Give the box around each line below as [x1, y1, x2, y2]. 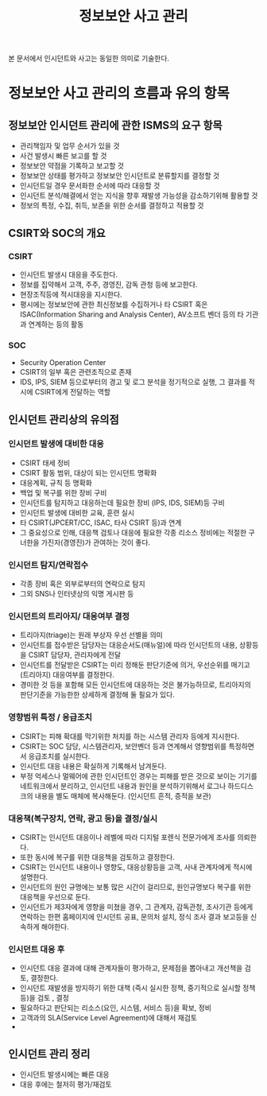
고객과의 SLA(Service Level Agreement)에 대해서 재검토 [19, 1013, 197, 1023]
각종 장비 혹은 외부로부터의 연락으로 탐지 [19, 579, 145, 589]
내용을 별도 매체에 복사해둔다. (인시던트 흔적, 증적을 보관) [34, 791, 212, 800]
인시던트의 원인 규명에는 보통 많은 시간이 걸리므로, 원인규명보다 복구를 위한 [19, 882, 252, 892]
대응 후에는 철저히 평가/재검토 [19, 1079, 113, 1090]
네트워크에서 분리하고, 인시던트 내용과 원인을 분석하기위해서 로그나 [19, 781, 226, 791]
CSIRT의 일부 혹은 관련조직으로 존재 [19, 367, 133, 377]
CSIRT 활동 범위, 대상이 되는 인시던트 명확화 [19, 468, 157, 477]
